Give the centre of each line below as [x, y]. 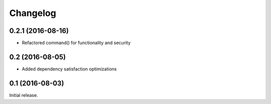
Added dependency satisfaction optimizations [69, 69]
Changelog [33, 13]
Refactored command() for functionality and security [76, 43]
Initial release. [24, 95]
